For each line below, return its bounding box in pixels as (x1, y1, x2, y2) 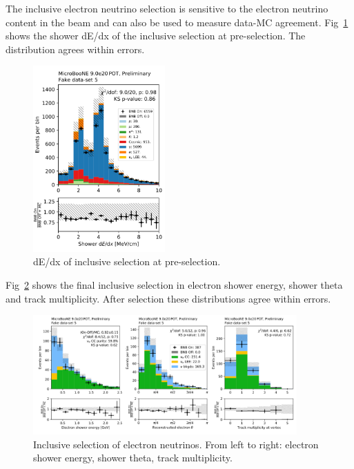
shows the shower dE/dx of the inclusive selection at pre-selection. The (6, 28, 306, 43)
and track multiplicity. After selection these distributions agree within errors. (6, 291, 331, 305)
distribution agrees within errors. (6, 41, 145, 56)
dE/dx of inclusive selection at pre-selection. (33, 254, 221, 269)
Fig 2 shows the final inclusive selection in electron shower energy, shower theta (6, 277, 343, 291)
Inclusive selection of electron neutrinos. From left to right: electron (33, 437, 319, 451)
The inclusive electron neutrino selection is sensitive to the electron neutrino (6, 1, 328, 15)
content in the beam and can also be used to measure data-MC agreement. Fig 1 (6, 15, 348, 29)
